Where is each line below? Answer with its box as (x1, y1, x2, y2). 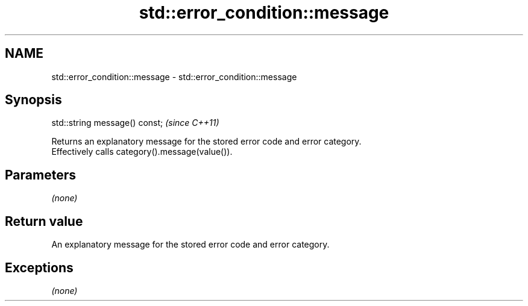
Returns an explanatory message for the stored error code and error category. (51, 136, 362, 147)
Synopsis (5, 92, 62, 108)
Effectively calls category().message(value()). (51, 146, 233, 157)
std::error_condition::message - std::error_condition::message (51, 71, 297, 82)
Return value (5, 213, 83, 229)
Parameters (5, 167, 76, 183)
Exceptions (5, 260, 74, 275)
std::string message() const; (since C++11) (51, 117, 219, 128)
